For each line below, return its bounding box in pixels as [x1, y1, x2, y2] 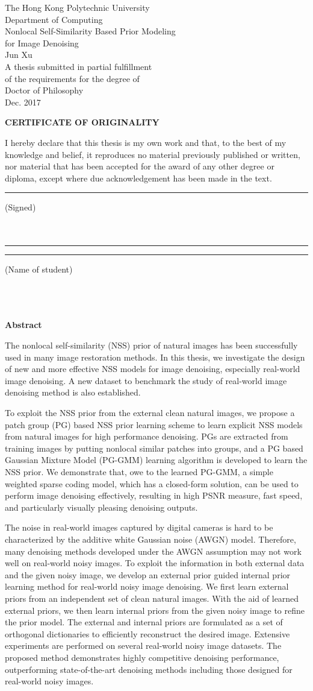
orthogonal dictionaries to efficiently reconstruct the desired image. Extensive [5, 627, 290, 640]
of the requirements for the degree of [5, 72, 140, 84]
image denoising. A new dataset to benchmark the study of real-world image [5, 374, 287, 387]
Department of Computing [5, 13, 103, 25]
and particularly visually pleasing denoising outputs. [5, 500, 198, 513]
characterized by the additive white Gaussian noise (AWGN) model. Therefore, [5, 532, 296, 545]
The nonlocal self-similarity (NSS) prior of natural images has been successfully [5, 339, 298, 352]
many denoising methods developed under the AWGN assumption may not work [5, 544, 302, 557]
